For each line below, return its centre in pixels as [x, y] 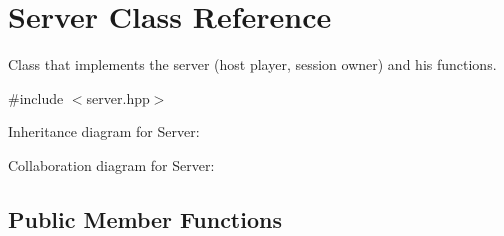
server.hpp [118, 97]
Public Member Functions [145, 218]
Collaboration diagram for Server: [111, 164]
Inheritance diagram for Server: [104, 131]
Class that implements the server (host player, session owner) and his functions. [252, 64]
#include [36, 97]
